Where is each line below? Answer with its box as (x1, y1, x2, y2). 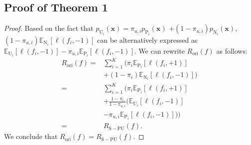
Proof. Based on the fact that (4, 23, 94, 33)
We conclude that (4, 131, 58, 142)
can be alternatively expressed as (97, 34, 198, 45)
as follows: (216, 45, 248, 56)
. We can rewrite (134, 45, 185, 56)
